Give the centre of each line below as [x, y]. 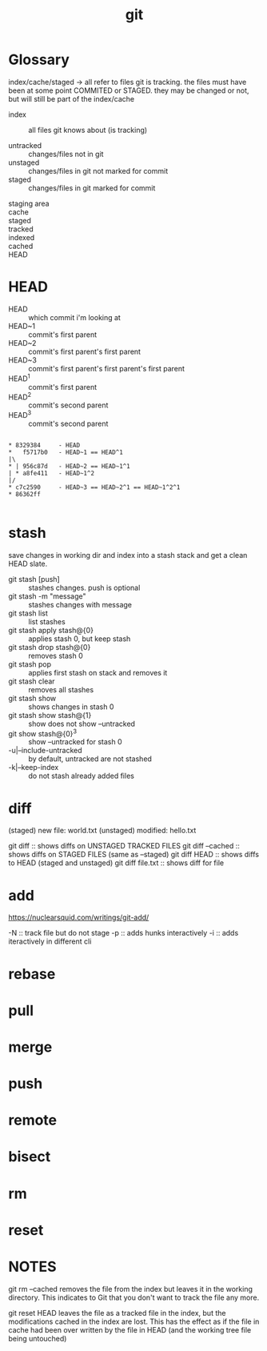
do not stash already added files [81, 776]
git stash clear [32, 681]
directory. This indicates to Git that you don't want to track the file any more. [134, 1297]
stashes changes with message [80, 604]
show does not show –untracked [82, 724]
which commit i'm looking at [75, 317]
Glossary [39, 60]
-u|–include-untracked [45, 751]
